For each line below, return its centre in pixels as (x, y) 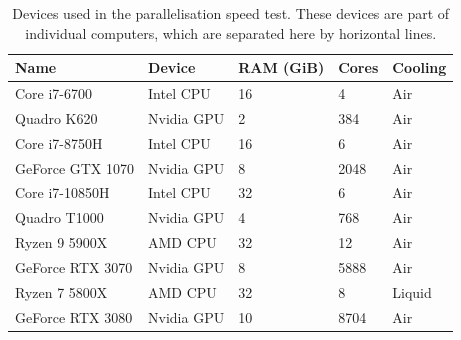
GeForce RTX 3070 (74, 266)
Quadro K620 (56, 117)
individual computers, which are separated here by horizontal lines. (231, 32)
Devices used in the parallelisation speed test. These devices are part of (231, 13)
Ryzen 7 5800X (61, 291)
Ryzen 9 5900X (61, 242)
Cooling (419, 67)
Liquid (412, 291)
